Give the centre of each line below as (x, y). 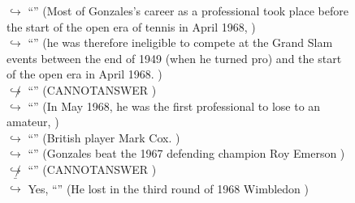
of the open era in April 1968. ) (84, 74)
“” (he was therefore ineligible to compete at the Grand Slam (180, 42)
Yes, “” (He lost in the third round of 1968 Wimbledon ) (168, 188)
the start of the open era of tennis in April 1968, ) (131, 26)
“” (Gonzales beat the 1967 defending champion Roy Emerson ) (186, 153)
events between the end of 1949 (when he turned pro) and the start (174, 58)
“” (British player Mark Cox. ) (104, 137)
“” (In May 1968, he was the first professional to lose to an (174, 106)
